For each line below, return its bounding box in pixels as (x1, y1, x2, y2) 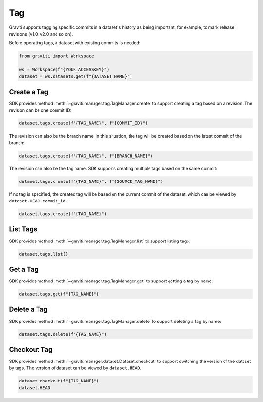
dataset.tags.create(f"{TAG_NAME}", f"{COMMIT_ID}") (19, 121, 148, 126)
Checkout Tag (9, 345, 53, 354)
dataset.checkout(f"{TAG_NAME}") (19, 378, 99, 384)
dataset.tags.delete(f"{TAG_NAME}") (19, 331, 107, 337)
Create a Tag (9, 88, 49, 96)
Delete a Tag (9, 305, 48, 314)
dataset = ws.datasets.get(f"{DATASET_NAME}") (19, 74, 132, 79)
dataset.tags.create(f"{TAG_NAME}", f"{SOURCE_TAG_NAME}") (19, 179, 163, 184)
